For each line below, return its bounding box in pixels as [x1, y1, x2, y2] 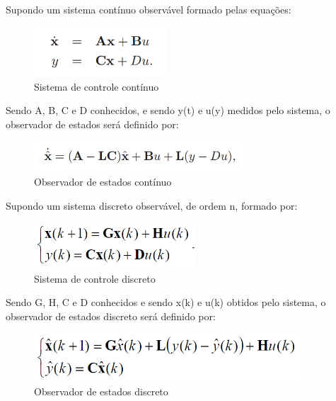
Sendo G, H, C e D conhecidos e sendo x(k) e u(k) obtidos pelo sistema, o [6, 295, 326, 310]
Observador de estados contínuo [34, 174, 172, 189]
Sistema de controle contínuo [34, 79, 159, 94]
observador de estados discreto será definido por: [6, 308, 216, 323]
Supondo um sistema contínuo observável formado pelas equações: [6, 2, 291, 16]
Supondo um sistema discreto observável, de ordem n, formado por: [6, 198, 298, 213]
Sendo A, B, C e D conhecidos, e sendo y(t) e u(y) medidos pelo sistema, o [6, 103, 330, 118]
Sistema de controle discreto [34, 271, 156, 286]
